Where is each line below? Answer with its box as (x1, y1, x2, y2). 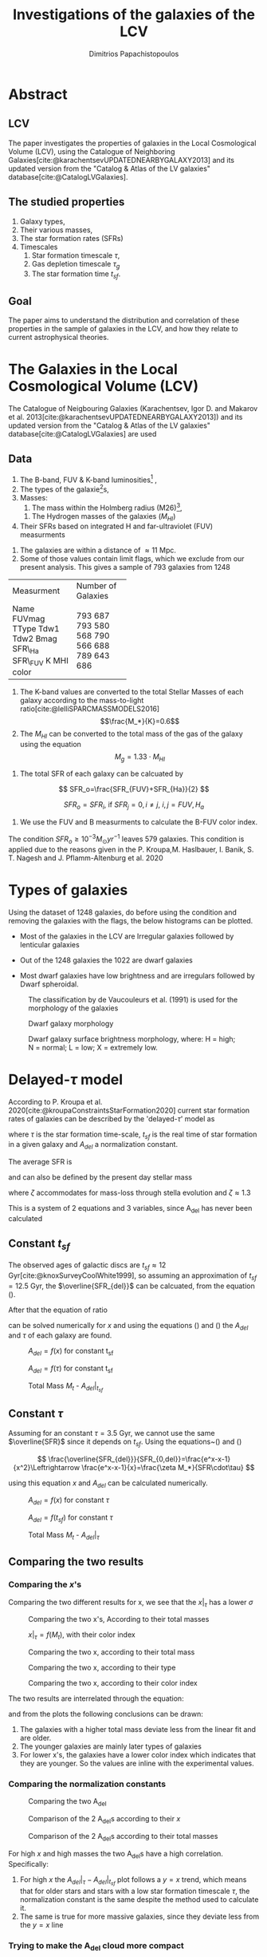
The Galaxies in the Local (8, 361, 178, 378)
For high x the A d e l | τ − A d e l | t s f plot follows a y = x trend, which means (19, 1874, 247, 1887)
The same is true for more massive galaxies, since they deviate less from (19, 1912, 260, 1921)
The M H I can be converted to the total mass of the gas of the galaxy (19, 729, 243, 740)
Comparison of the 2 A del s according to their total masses (28, 1832, 218, 1843)
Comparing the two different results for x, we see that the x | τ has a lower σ (8, 1597, 253, 1609)
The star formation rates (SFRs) (19, 233, 124, 243)
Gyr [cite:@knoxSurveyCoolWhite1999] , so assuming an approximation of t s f (8, 1271, 257, 1282)
